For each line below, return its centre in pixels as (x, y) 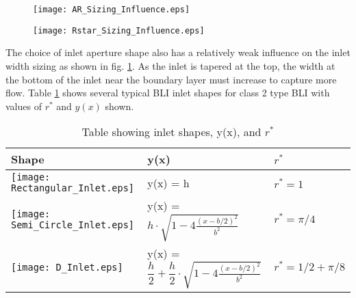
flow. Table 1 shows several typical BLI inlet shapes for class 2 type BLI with (168, 93)
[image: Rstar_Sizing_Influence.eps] (119, 30)
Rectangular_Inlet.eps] (73, 188)
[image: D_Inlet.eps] (67, 267)
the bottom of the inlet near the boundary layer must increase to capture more (171, 79)
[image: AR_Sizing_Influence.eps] (112, 10)
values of (24, 106)
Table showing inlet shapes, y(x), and (171, 132)
